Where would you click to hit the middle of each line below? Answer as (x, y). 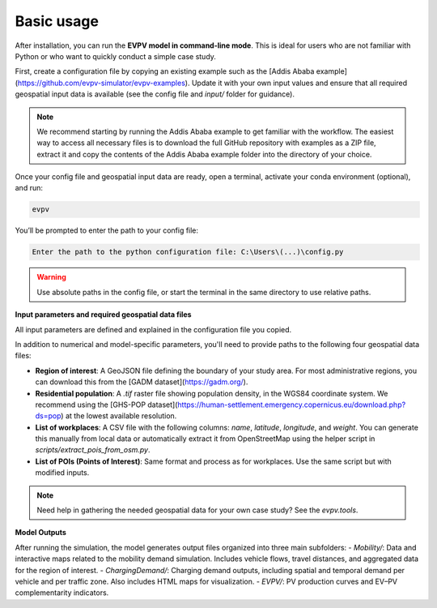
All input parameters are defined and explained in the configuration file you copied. (153, 329)
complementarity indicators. (62, 593)
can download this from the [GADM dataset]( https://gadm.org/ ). (142, 382)
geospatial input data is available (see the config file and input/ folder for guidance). (155, 94)
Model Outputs (40, 533)
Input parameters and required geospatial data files (103, 315)
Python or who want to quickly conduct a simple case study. (115, 56)
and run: (29, 188)
